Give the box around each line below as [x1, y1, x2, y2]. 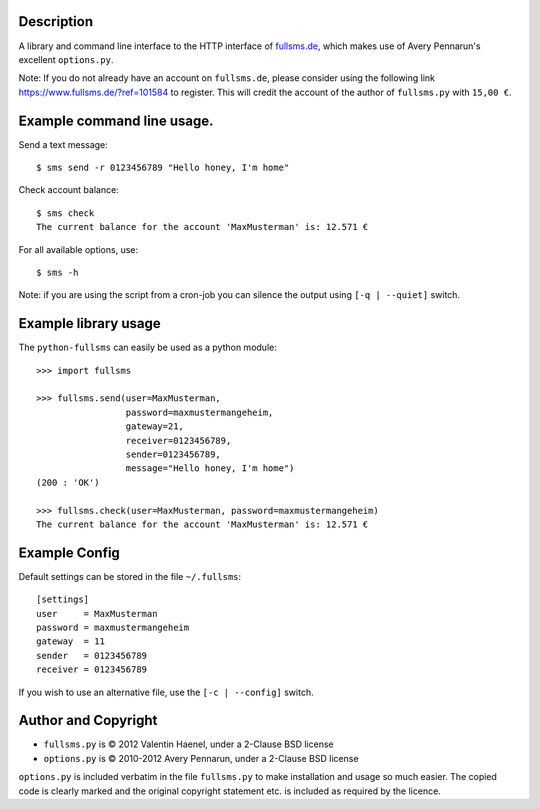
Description [18, 13, 94, 30]
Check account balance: [18, 184, 119, 196]
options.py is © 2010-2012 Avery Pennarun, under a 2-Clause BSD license [43, 752, 359, 764]
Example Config [18, 544, 120, 561]
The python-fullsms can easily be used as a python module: [18, 341, 277, 354]
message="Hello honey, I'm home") [125, 463, 295, 474]
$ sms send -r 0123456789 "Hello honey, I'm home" [36, 161, 290, 173]
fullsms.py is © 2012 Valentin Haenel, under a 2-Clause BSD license [43, 738, 334, 750]
